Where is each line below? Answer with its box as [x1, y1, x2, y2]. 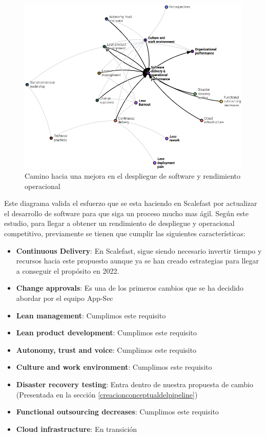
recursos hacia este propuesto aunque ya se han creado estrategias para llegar [16, 255, 259, 266]
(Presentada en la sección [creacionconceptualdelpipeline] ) [16, 389, 198, 400]
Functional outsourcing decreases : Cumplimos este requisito [16, 406, 219, 417]
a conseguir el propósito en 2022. [16, 265, 119, 276]
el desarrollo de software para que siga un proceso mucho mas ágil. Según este [4, 207, 249, 218]
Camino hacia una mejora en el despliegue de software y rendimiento [25, 170, 241, 181]
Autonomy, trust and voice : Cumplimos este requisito [16, 344, 196, 355]
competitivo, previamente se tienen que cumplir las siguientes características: [4, 228, 245, 239]
